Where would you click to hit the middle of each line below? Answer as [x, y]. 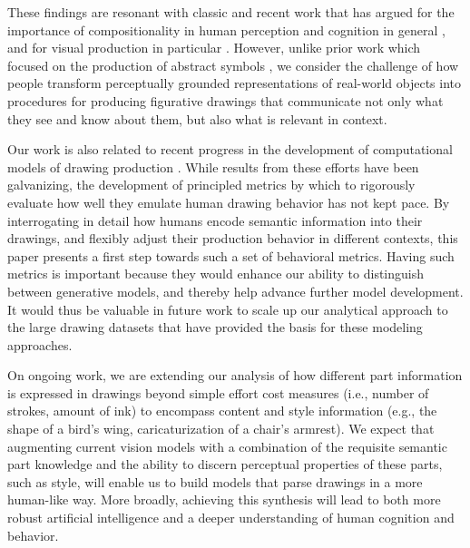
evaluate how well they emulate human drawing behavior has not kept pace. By [229, 202]
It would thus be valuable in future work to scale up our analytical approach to [228, 309]
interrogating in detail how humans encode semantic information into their [215, 220]
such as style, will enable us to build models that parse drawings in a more [215, 481]
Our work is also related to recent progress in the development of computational [230, 149]
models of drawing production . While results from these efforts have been [213, 166]
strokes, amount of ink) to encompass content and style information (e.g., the [222, 411]
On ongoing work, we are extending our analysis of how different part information [235, 375]
